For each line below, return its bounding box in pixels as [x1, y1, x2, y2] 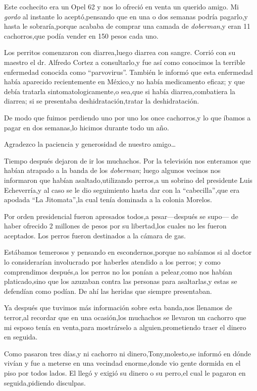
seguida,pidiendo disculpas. [4, 377, 86, 388]
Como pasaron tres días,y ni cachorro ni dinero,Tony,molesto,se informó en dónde [4, 348, 251, 358]
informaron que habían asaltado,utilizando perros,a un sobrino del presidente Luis [4, 174, 253, 185]
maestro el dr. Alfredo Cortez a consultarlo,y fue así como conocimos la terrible [4, 56, 246, 67]
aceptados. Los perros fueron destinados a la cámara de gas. [4, 230, 186, 240]
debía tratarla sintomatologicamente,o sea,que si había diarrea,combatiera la [4, 86, 236, 96]
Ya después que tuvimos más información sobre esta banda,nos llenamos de [4, 302, 232, 313]
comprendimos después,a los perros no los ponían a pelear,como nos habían [4, 266, 232, 277]
